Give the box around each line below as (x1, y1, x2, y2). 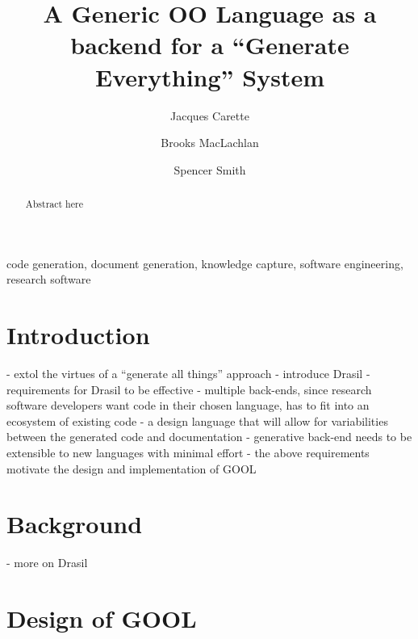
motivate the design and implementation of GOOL (6, 460, 257, 477)
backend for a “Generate (70, 28, 349, 61)
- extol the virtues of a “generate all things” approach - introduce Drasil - (6, 365, 370, 382)
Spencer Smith (173, 161, 246, 178)
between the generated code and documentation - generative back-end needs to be (6, 428, 412, 445)
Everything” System (94, 60, 325, 93)
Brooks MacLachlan (161, 134, 259, 151)
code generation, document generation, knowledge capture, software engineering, (6, 254, 403, 271)
